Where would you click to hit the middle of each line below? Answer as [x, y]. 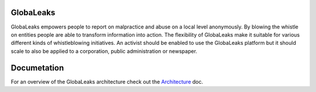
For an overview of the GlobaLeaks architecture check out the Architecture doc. [107, 82]
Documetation [37, 68]
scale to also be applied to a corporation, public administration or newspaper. [104, 51]
